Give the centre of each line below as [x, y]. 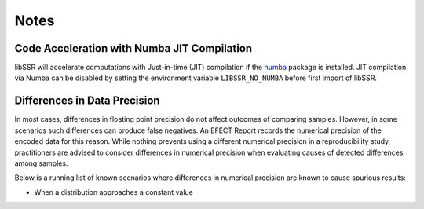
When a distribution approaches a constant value [114, 192]
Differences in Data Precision [87, 101]
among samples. [41, 163]
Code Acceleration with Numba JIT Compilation [133, 48]
